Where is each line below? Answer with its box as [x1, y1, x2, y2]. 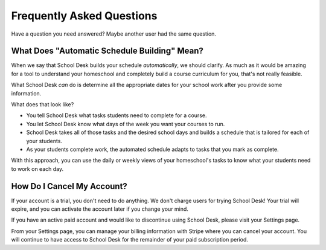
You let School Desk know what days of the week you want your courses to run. [26, 120, 225, 127]
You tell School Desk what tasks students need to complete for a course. [26, 112, 207, 119]
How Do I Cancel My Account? [11, 181, 128, 191]
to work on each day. [11, 165, 63, 172]
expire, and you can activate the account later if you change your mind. [11, 205, 188, 213]
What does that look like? [11, 101, 74, 108]
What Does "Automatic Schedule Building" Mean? [11, 46, 203, 56]
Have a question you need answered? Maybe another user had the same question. [11, 30, 217, 37]
